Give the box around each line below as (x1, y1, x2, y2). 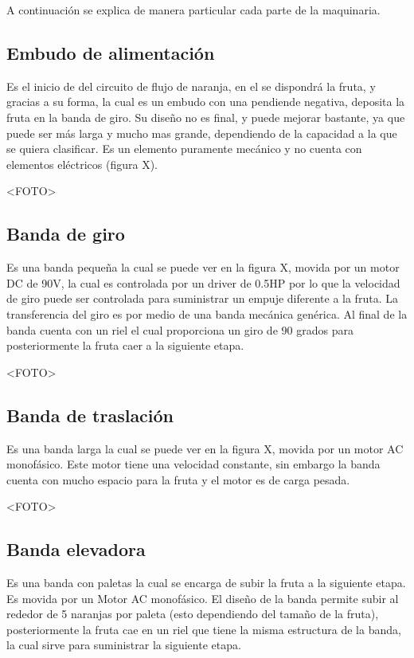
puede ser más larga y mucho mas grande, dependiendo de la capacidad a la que (6, 124, 397, 141)
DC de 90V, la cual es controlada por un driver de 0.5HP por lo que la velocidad (6, 274, 400, 291)
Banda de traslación (6, 402, 174, 427)
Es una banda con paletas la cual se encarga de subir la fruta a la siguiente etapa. (6, 574, 406, 591)
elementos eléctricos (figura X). (6, 155, 158, 172)
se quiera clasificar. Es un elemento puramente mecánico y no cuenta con (6, 140, 362, 157)
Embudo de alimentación (6, 40, 215, 65)
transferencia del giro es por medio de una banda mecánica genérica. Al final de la (6, 305, 408, 322)
